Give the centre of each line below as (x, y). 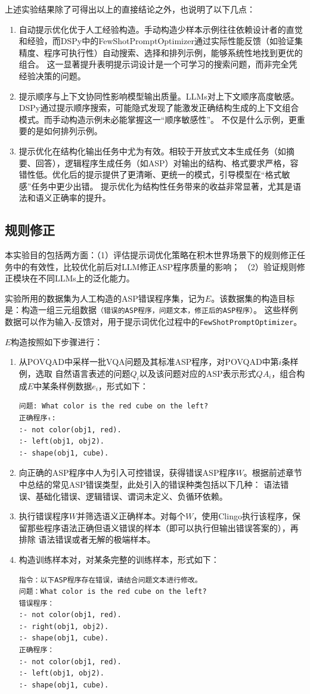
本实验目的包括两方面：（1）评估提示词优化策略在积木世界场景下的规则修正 (151, 255)
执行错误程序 (44, 516)
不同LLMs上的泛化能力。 (86, 278)
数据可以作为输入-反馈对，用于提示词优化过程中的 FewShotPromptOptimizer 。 (154, 322)
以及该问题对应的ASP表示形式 (198, 373)
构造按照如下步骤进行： (57, 341)
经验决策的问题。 (52, 75)
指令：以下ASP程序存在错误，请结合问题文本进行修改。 (110, 580)
